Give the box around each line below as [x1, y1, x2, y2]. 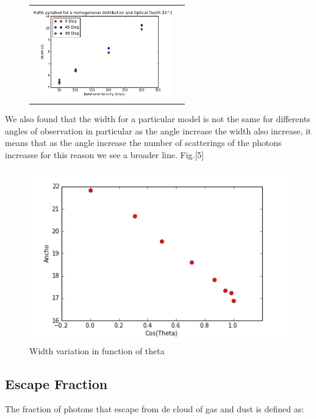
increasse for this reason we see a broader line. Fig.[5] [5, 148, 204, 161]
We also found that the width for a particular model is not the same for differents [5, 112, 311, 125]
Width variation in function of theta [29, 344, 165, 357]
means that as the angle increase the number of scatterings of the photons [5, 136, 282, 149]
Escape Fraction [5, 374, 108, 393]
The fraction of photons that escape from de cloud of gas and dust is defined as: [5, 403, 304, 415]
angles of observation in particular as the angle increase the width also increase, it [5, 124, 312, 137]
